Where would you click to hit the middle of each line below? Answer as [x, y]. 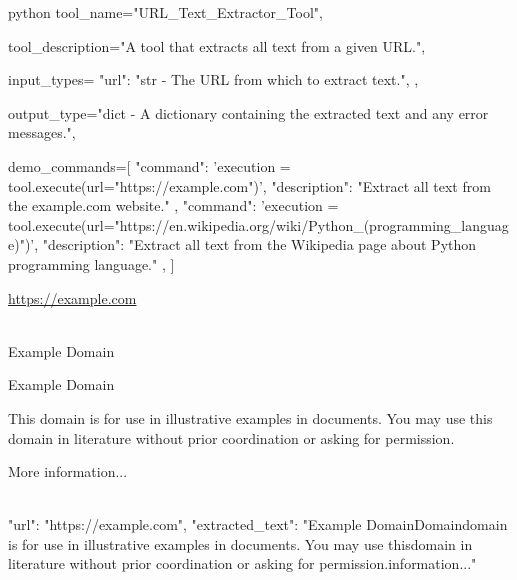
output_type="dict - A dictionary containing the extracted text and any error [248, 112]
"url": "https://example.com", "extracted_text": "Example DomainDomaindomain [258, 524]
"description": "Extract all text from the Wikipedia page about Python [259, 244]
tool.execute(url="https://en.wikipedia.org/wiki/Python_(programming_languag [258, 224]
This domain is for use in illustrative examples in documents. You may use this [250, 417]
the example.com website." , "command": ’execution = [173, 205]
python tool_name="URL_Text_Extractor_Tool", [165, 12]
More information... [68, 471]
